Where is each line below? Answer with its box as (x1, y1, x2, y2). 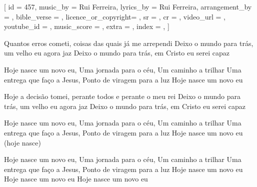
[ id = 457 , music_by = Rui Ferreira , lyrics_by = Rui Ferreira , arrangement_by (4, 1, 252, 11)
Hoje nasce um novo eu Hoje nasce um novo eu (4, 173, 148, 184)
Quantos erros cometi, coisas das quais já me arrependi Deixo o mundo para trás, (4, 37, 253, 48)
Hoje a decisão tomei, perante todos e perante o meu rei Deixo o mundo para (4, 91, 240, 101)
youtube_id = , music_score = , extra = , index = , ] (4, 21, 169, 31)
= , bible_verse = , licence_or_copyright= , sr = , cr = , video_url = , (4, 11, 225, 21)
